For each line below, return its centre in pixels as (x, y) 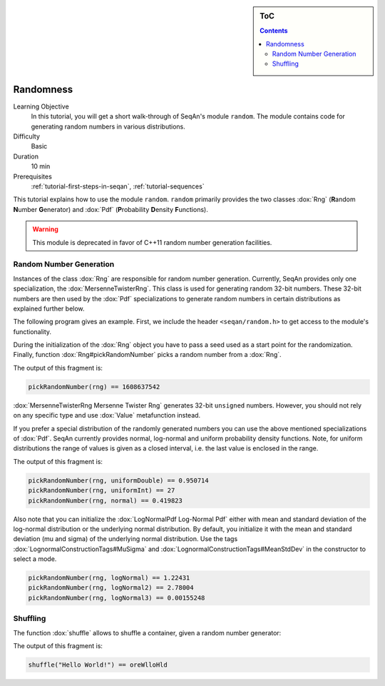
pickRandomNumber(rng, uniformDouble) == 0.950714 (119, 480)
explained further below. (49, 308)
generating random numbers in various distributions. (108, 126)
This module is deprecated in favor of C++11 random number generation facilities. (152, 242)
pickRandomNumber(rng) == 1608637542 (94, 387)
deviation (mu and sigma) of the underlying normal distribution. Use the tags (125, 539)
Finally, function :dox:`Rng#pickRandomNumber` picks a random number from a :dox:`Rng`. (147, 355)
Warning (45, 229)
